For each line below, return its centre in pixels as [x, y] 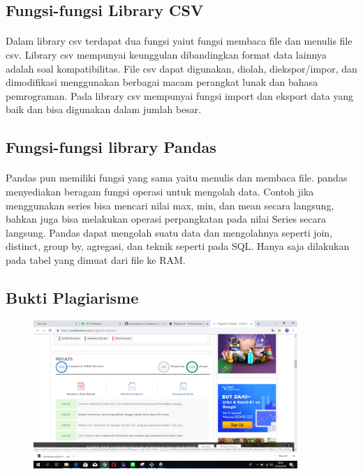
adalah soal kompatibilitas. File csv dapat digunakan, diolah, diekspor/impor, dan [181, 68]
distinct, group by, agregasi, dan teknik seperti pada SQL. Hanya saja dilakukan [178, 246]
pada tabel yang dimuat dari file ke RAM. [96, 259]
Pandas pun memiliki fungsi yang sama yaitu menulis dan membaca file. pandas [177, 178]
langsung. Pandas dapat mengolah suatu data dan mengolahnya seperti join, [169, 232]
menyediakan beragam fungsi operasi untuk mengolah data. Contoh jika [160, 191]
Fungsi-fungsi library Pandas [111, 147]
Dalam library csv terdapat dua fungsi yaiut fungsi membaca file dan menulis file [179, 41]
